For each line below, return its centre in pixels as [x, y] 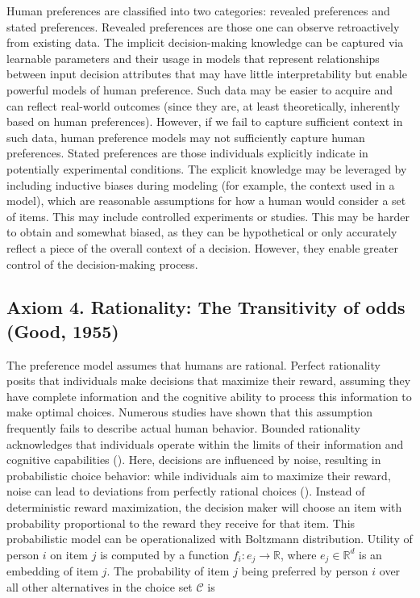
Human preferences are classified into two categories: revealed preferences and [198, 10]
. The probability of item [168, 571]
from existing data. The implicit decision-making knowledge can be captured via [205, 42]
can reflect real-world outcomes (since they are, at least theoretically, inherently [204, 105]
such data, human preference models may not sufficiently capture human [186, 137]
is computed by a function [165, 554]
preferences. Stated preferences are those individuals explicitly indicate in [187, 153]
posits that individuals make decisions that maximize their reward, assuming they [209, 381]
